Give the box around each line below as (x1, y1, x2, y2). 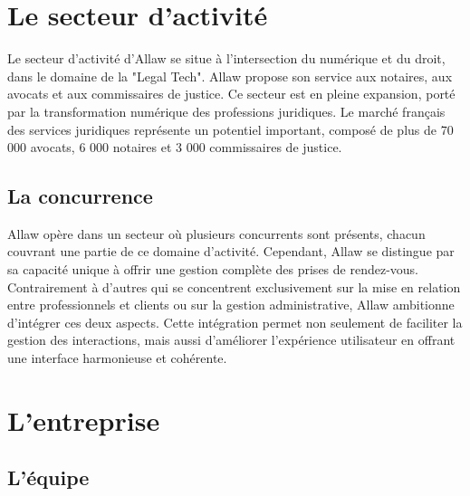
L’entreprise (7, 401, 160, 438)
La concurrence (7, 182, 153, 210)
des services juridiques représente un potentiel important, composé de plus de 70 (7, 119, 454, 138)
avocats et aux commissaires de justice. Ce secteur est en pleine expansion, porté (7, 84, 456, 103)
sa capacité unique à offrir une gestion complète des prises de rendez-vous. (7, 260, 419, 279)
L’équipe (7, 463, 90, 491)
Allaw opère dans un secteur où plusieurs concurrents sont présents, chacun (7, 224, 426, 243)
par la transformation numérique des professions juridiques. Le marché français (7, 101, 446, 120)
